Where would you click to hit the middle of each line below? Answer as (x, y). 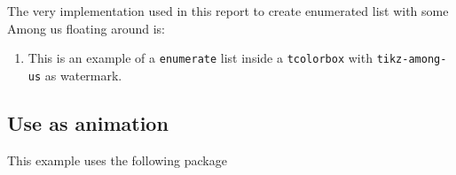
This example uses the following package (117, 160)
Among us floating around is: (86, 28)
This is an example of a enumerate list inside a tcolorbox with (200, 58)
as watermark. (83, 75)
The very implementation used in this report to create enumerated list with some (228, 11)
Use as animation (88, 122)
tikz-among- (412, 60)
